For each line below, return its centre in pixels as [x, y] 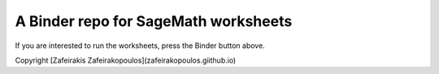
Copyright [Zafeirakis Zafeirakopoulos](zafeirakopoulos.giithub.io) [126, 60]
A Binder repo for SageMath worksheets [154, 21]
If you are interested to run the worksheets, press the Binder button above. [140, 46]
